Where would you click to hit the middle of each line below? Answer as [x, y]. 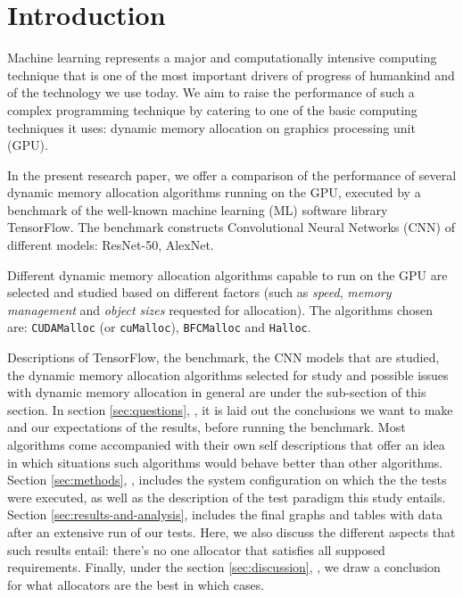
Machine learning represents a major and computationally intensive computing [222, 58]
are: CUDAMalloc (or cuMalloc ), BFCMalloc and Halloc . [159, 327]
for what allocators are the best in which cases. [136, 584]
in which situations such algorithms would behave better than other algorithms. [225, 462]
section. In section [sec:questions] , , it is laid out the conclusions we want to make [230, 409]
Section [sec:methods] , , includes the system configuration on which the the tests [227, 480]
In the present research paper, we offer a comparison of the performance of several [232, 174]
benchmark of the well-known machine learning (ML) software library [198, 209]
